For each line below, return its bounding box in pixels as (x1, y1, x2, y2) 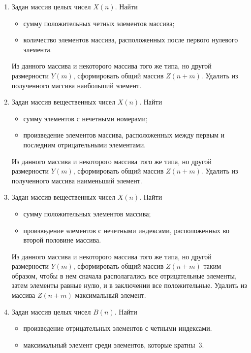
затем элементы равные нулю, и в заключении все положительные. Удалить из (11, 280, 247, 290)
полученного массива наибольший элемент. (11, 80, 142, 90)
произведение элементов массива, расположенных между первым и (23, 130, 225, 140)
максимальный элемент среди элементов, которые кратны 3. (23, 339, 204, 350)
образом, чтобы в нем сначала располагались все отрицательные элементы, (11, 270, 237, 281)
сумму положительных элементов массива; (23, 208, 151, 218)
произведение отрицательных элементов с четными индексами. (23, 323, 212, 333)
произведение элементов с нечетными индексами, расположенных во (23, 225, 230, 235)
